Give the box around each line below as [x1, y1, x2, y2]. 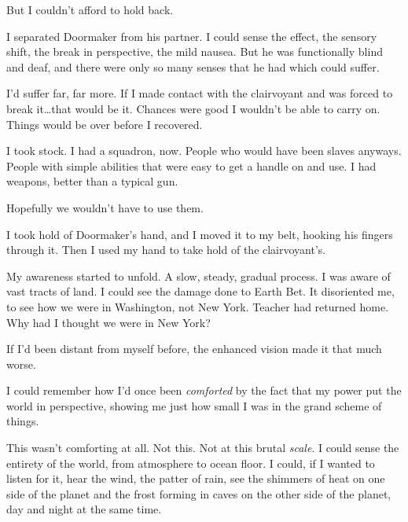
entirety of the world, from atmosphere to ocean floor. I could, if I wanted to [6, 454, 375, 471]
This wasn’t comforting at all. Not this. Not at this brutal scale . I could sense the [6, 439, 399, 456]
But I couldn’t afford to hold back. [6, 2, 174, 17]
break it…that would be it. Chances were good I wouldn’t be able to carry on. [6, 100, 380, 116]
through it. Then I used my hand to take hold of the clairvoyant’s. [6, 241, 326, 258]
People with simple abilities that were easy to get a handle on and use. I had [6, 157, 377, 174]
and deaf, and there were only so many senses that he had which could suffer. [6, 58, 380, 75]
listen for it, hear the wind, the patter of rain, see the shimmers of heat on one [6, 470, 385, 487]
